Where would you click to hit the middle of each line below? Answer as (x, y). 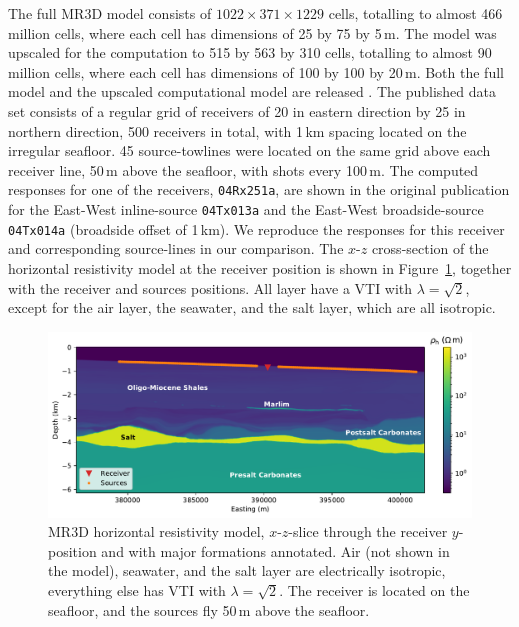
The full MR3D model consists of (110, 13)
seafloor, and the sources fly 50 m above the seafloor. (209, 609)
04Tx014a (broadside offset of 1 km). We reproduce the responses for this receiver (256, 228)
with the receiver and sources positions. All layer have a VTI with (210, 287)
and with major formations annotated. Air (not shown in (275, 550)
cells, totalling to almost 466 (415, 13)
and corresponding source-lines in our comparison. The (176, 248)
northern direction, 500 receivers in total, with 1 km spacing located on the (237, 130)
